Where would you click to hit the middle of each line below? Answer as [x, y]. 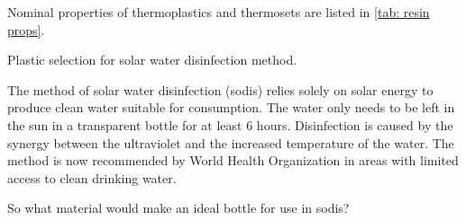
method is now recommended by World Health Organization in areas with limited [233, 160]
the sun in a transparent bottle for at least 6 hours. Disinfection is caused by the [230, 124]
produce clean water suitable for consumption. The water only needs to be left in [231, 107]
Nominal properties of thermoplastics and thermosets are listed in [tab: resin [219, 12]
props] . [26, 29]
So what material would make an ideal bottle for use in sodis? [178, 208]
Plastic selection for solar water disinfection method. [152, 60]
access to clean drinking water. [92, 177]
